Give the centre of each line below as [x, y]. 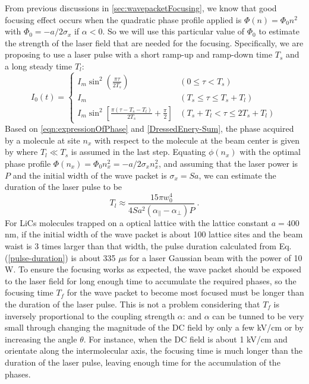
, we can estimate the [237, 175]
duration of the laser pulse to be [64, 187]
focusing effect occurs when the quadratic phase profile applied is [123, 19]
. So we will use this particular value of [174, 31]
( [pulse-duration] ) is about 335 [60, 257]
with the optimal [270, 152]
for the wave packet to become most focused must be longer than [185, 292]
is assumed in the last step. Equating [138, 152]
